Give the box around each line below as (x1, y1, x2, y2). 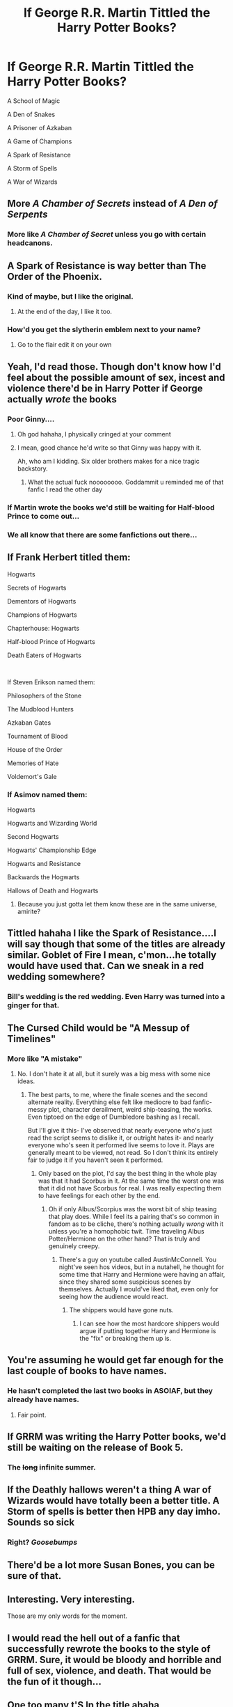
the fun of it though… (7, 1676, 102, 1688)
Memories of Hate (7, 759, 59, 767)
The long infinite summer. (7, 1462, 96, 1472)
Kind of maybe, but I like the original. (7, 291, 134, 301)
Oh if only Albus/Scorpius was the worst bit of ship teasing (48, 1204, 217, 1213)
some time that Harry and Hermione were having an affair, (58, 1270, 225, 1278)
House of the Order (7, 745, 63, 753)
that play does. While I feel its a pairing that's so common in (48, 1212, 220, 1220)
